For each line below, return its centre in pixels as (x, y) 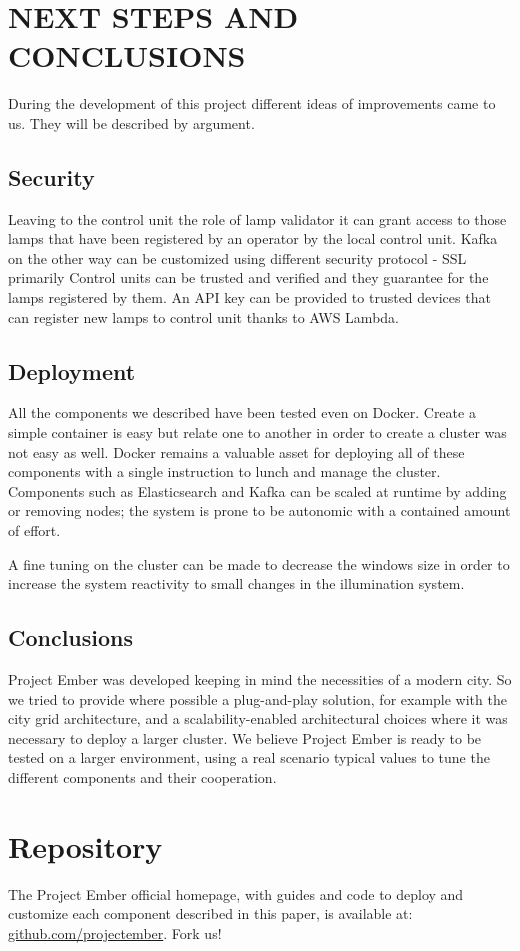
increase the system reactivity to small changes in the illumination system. (236, 583)
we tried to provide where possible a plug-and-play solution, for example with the (257, 698)
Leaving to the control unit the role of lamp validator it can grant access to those (257, 218)
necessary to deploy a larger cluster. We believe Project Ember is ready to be (245, 737)
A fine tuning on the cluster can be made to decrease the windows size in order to (259, 563)
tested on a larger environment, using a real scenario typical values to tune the (249, 757)
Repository (85, 845)
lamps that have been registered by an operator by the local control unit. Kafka (253, 238)
